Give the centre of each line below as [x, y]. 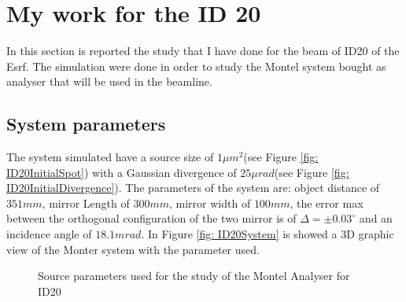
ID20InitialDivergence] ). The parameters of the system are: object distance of [193, 188]
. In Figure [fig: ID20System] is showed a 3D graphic [268, 234]
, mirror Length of [86, 203]
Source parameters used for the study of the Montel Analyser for [194, 276]
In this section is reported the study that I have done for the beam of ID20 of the [203, 51]
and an [376, 218]
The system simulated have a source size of [110, 157]
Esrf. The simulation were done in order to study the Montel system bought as [196, 66]
